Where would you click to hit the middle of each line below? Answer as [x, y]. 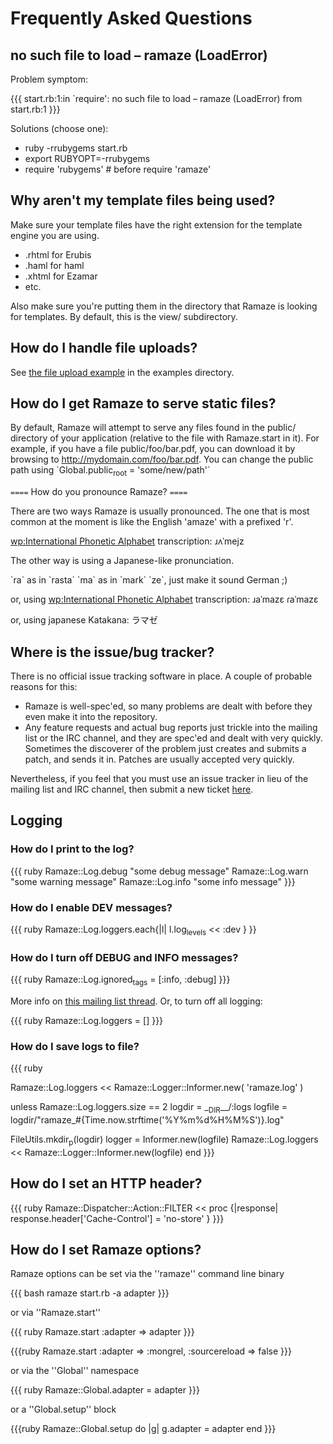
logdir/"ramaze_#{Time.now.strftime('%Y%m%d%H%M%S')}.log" [147, 1120]
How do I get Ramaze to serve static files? [143, 403]
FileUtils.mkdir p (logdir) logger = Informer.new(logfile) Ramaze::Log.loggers [164, 1140]
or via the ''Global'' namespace [75, 1371]
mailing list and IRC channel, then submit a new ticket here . [132, 789]
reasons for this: [44, 687]
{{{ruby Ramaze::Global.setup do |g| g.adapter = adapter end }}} [143, 1429]
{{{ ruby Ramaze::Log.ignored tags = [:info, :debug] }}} [120, 980]
